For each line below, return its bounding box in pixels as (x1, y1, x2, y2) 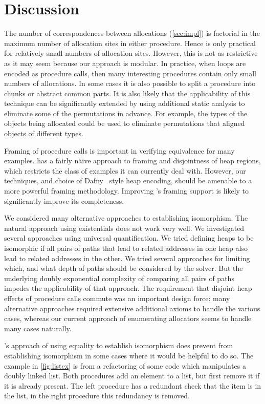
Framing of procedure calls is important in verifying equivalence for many (4, 145, 235, 156)
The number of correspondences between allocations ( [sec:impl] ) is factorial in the (4, 28, 260, 38)
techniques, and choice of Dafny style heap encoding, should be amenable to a (4, 175, 252, 186)
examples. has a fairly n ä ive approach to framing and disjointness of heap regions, (4, 155, 261, 166)
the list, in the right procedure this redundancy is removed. (4, 390, 190, 401)
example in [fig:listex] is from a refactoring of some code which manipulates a (4, 360, 246, 371)
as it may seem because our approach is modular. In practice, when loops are (4, 57, 246, 68)
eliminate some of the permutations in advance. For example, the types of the (4, 108, 248, 118)
